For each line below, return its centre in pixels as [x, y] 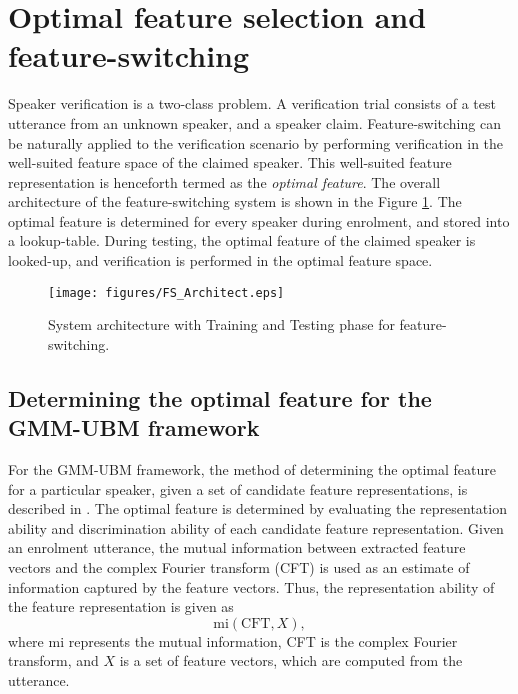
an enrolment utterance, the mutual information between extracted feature [237, 547]
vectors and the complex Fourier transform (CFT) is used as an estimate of [239, 567]
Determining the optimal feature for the [220, 397]
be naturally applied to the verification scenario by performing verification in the [256, 142]
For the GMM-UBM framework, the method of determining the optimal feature [252, 469]
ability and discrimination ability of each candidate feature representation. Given [256, 527]
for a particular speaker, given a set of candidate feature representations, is [238, 488]
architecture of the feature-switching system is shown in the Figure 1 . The [235, 201]
